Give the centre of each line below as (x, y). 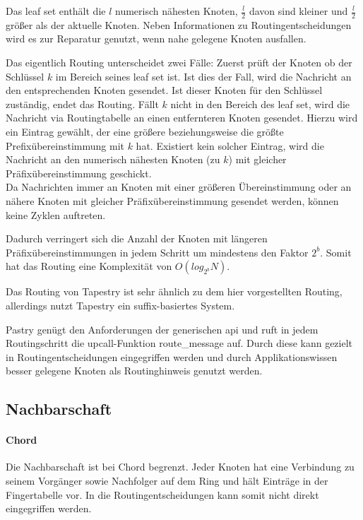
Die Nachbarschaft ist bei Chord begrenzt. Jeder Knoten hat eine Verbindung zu (180, 467)
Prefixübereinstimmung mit (65, 145)
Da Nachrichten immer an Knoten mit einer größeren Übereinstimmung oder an (179, 187)
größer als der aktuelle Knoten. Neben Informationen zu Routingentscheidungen (179, 24)
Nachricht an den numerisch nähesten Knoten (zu (113, 159)
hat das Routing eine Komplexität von (89, 266)
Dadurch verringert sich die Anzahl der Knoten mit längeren (137, 238)
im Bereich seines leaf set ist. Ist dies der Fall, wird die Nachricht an (203, 76)
